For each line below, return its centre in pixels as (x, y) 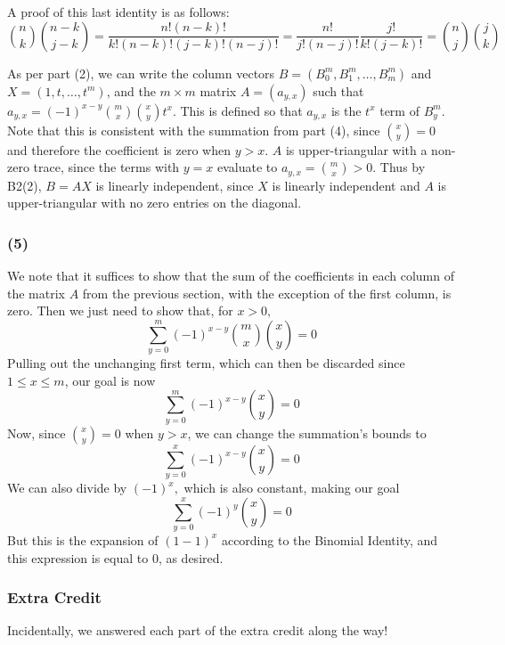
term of (399, 110)
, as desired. (191, 557)
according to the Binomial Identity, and (330, 539)
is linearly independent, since (175, 185)
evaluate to (247, 167)
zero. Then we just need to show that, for (120, 310)
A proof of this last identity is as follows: (118, 12)
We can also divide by (67, 487)
